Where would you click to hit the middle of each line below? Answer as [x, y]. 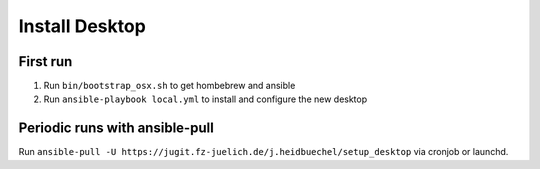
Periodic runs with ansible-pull [116, 128]
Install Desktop [82, 26]
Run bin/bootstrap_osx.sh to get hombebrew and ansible [169, 86]
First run [45, 61]
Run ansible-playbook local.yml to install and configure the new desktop [205, 99]
